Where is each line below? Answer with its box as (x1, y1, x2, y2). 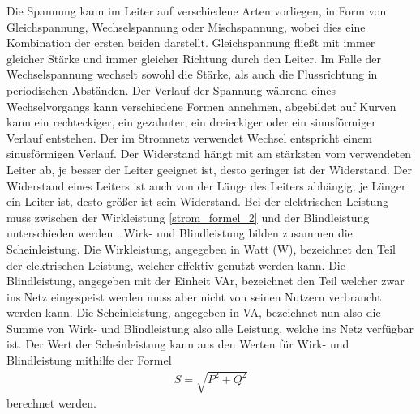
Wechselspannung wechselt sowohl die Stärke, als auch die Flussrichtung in (6, 66, 378, 83)
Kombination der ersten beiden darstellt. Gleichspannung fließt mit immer (6, 34, 375, 51)
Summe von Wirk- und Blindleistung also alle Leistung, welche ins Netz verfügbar (6, 319, 414, 336)
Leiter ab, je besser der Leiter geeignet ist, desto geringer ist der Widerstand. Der (6, 160, 412, 177)
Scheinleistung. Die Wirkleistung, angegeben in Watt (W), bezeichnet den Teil (6, 240, 396, 257)
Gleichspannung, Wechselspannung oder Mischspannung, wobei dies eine (6, 18, 366, 35)
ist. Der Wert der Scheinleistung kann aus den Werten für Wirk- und (6, 335, 349, 352)
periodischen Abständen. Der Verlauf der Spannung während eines (6, 81, 336, 98)
